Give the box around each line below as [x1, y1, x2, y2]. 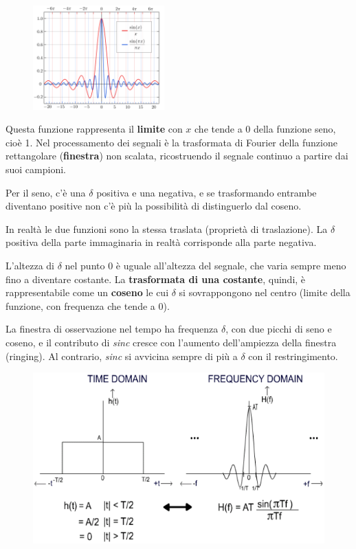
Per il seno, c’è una [5, 185, 86, 199]
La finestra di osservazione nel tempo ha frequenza [5, 322, 219, 336]
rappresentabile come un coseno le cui [5, 285, 169, 300]
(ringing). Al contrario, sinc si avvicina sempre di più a [5, 348, 238, 363]
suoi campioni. [5, 162, 66, 177]
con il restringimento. [248, 348, 338, 363]
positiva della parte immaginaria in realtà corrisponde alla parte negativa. [5, 235, 317, 249]
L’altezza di [5, 258, 54, 273]
